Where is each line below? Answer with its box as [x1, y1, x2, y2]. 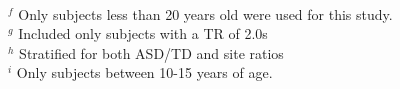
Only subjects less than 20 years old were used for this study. [18, 3, 393, 24]
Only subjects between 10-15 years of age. [16, 62, 273, 83]
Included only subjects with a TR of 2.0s [18, 23, 268, 44]
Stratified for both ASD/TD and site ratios [19, 42, 284, 63]
